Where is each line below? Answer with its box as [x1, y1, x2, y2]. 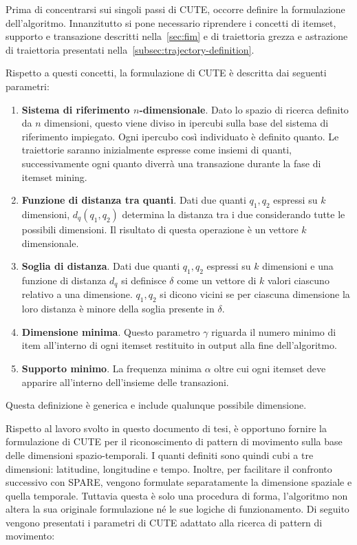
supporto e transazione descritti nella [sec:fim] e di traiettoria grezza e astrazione [6, 29, 348, 43]
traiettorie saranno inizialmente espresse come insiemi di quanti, [21, 142, 292, 157]
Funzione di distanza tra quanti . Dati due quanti [21, 193, 246, 207]
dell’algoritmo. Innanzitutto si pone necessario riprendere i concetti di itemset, [6, 15, 336, 30]
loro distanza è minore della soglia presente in [21, 301, 215, 316]
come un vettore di [177, 272, 257, 287]
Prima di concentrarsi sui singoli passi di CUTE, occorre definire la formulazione [6, 2, 345, 16]
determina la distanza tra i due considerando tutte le [122, 206, 345, 221]
